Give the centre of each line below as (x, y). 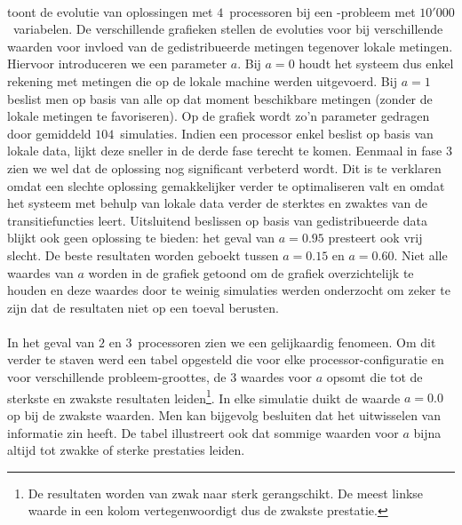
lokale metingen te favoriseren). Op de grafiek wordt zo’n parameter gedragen (219, 116)
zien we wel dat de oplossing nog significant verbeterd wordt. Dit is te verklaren (224, 167)
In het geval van (51, 342)
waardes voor (276, 377)
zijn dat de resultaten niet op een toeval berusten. (143, 307)
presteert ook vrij (375, 238)
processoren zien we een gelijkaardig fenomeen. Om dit (287, 342)
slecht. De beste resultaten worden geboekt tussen (143, 255)
